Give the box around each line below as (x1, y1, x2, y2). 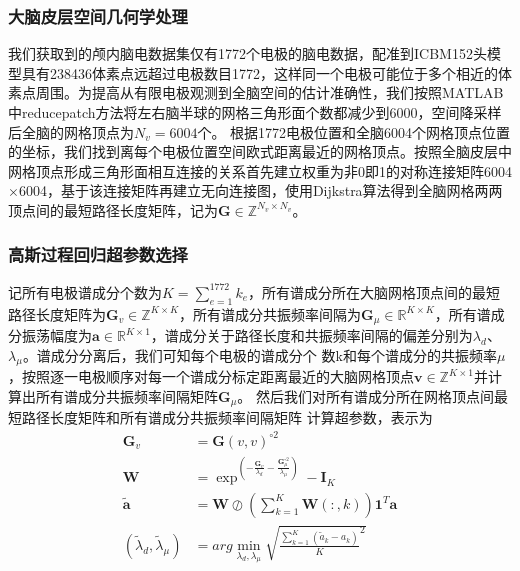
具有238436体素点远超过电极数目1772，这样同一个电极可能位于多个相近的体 (21, 62, 512, 83)
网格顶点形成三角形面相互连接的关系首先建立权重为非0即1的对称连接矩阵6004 (8, 160, 512, 181)
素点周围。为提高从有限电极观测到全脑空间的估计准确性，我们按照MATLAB (8, 82, 504, 103)
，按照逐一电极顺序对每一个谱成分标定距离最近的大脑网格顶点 (8, 366, 414, 387)
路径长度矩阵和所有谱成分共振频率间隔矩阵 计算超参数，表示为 (21, 407, 433, 428)
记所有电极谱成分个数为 (8, 281, 162, 302)
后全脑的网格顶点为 (8, 121, 134, 142)
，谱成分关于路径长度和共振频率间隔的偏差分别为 (150, 325, 473, 346)
